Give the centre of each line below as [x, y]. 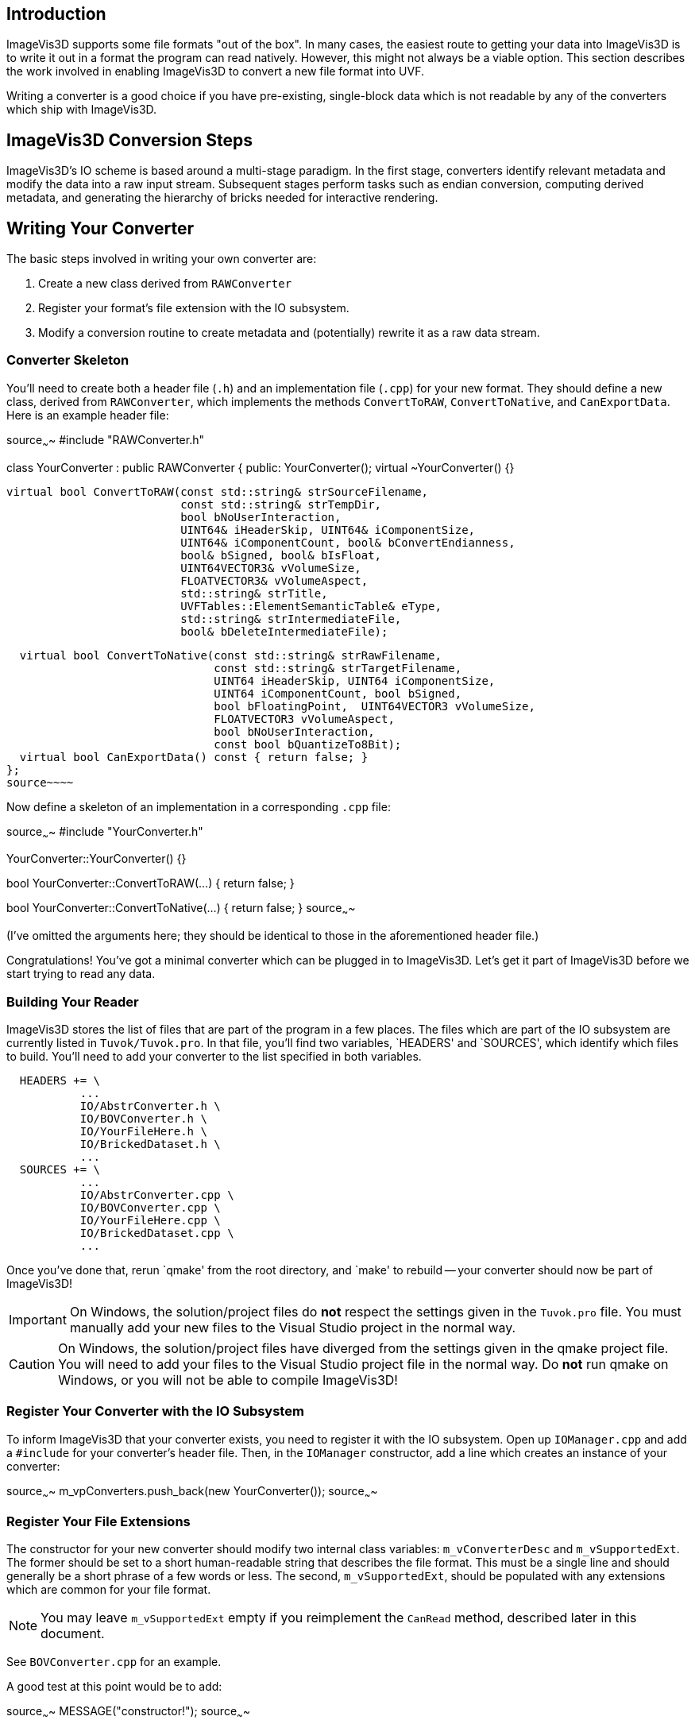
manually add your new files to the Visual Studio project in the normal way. [293, 1328]
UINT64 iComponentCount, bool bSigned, [338, 693]
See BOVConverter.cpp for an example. [114, 1662]
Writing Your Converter [100, 228]
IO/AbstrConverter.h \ [150, 1106]
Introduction [56, 14]
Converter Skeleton [68, 360]
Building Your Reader [73, 1001]
